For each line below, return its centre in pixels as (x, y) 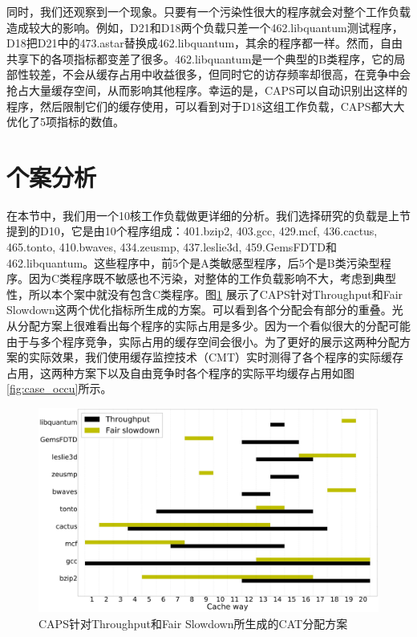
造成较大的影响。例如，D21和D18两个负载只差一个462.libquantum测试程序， (205, 27)
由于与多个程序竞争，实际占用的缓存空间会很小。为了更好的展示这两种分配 (203, 341)
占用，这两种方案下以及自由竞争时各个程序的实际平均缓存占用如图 (180, 372)
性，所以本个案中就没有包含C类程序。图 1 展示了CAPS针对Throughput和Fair (205, 294)
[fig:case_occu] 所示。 (59, 388)
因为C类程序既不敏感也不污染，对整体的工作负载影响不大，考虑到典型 (213, 278)
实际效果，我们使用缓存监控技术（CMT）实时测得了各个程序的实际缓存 (216, 357)
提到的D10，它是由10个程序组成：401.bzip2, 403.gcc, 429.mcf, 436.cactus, (192, 231)
